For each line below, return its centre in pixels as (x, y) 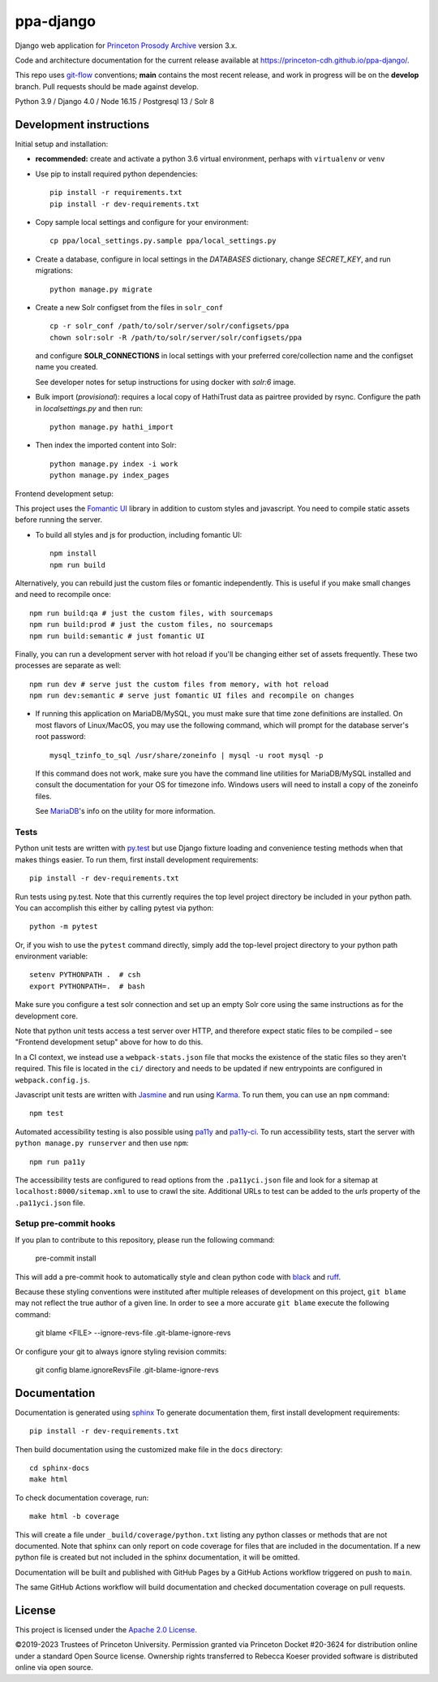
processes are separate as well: (68, 665)
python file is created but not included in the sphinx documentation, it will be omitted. (157, 1557)
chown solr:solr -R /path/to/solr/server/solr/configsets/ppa (176, 337)
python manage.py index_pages (110, 476)
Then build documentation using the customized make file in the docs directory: (149, 1449)
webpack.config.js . (53, 1079)
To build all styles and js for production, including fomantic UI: (139, 534)
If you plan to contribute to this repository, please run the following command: (145, 1239)
